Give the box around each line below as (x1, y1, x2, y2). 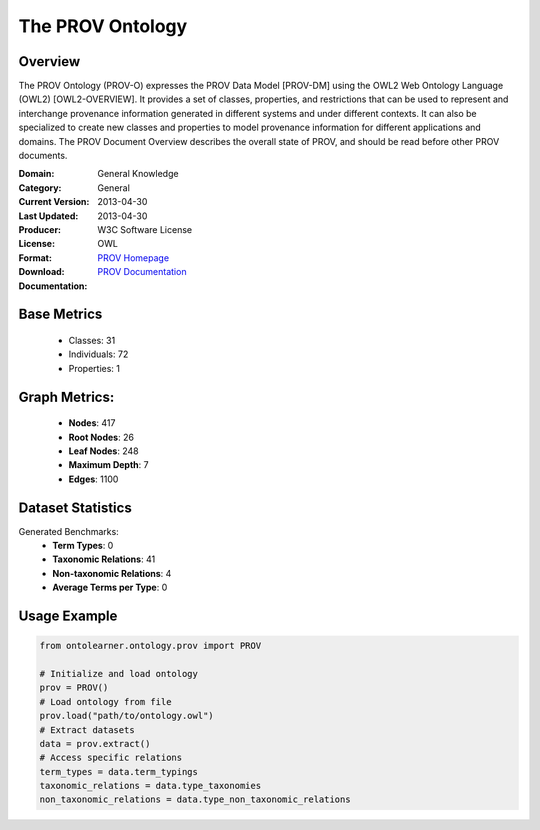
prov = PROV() (39, 682, 109, 694)
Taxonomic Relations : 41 (52, 553, 156, 565)
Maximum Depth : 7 (68, 459, 149, 471)
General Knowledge (97, 168, 179, 180)
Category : (18, 181, 62, 194)
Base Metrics (18, 306, 103, 323)
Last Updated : (18, 210, 79, 222)
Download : (18, 266, 65, 278)
